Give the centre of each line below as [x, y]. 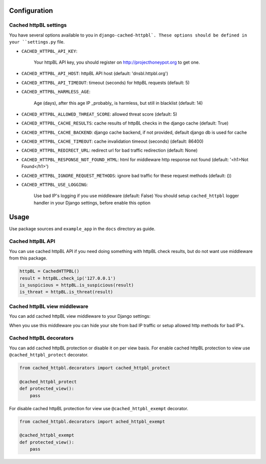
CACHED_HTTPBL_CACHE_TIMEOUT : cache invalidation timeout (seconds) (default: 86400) [113, 141]
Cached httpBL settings [38, 25]
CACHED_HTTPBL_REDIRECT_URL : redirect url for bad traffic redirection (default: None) [110, 150]
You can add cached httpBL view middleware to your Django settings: [80, 316]
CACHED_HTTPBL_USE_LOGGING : [55, 185]
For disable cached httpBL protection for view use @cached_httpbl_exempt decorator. [99, 408]
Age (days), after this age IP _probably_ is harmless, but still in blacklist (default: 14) [118, 103]
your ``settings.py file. [37, 42]
